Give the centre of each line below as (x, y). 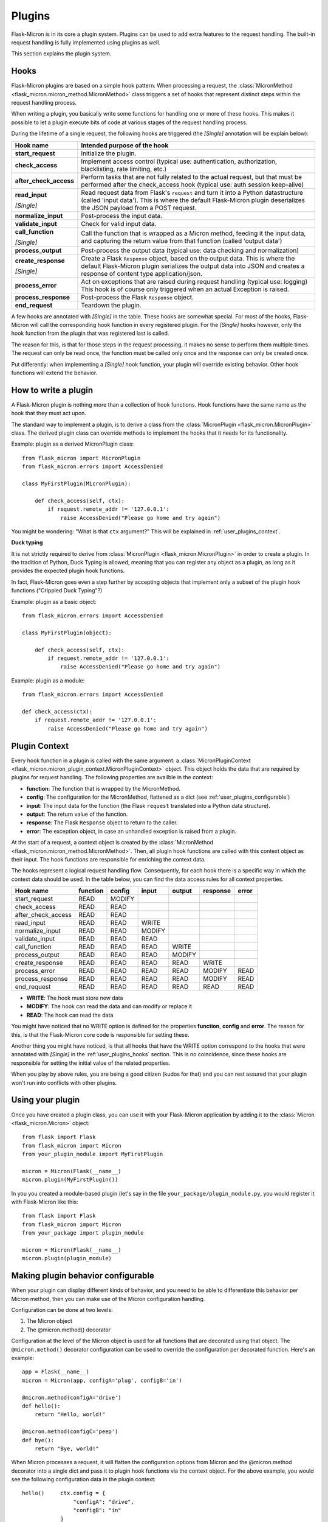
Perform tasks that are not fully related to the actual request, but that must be (192, 177)
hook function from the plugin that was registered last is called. (90, 333)
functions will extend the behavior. (54, 373)
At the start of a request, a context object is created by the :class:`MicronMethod (112, 843)
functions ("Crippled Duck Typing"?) (57, 591)
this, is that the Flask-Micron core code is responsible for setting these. (100, 1034)
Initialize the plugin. (109, 153)
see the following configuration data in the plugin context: (84, 1479)
